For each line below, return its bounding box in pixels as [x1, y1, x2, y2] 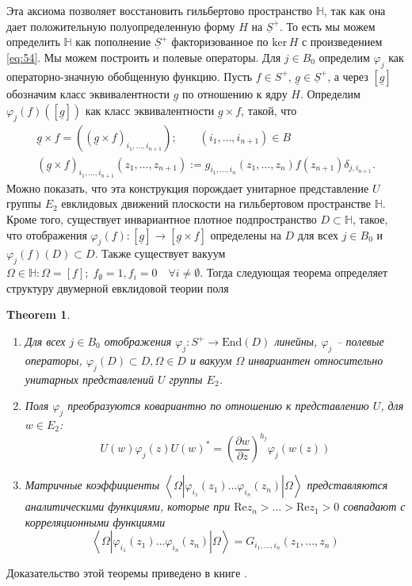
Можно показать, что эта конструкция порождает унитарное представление [6, 179, 369, 196]
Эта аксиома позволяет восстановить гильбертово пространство [6, 2, 313, 18]
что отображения [6, 226, 87, 243]
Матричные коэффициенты [25, 477, 160, 493]
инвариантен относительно [248, 351, 383, 368]
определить [6, 33, 60, 50]
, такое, [352, 211, 388, 228]
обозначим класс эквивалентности [6, 85, 170, 101]
